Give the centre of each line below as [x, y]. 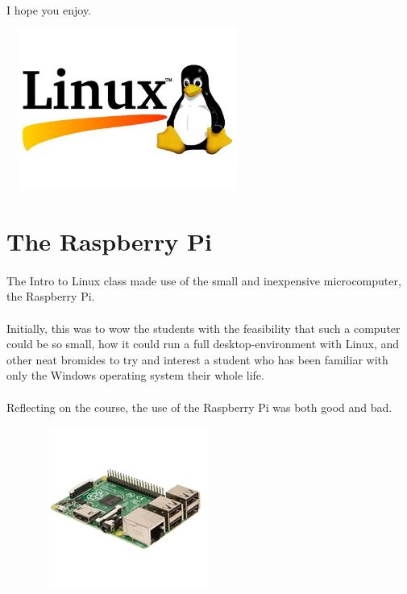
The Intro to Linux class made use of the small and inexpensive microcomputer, [204, 280]
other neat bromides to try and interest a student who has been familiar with [197, 359]
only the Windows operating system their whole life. [135, 375]
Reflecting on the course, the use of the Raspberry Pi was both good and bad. [199, 407]
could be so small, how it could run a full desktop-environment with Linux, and [203, 344]
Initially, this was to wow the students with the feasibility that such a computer [203, 328]
